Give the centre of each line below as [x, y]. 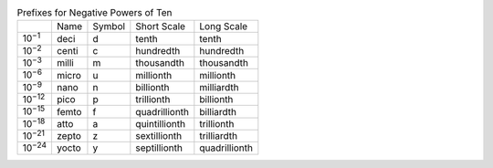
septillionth [159, 148]
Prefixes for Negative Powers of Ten [94, 13]
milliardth [219, 87]
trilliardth [218, 136]
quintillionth [161, 123]
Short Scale [161, 26]
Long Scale [224, 26]
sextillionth [159, 136]
